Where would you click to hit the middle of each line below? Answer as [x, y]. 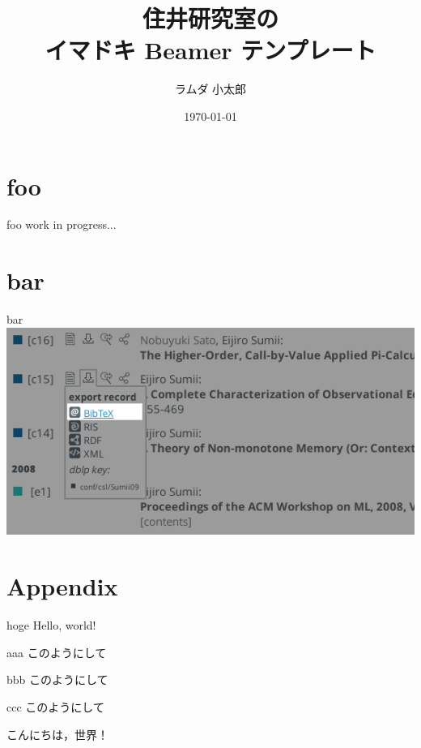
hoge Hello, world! [51, 625]
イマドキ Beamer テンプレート [210, 50]
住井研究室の [210, 18]
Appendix [62, 586]
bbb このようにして [57, 679]
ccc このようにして [55, 706]
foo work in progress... [62, 224]
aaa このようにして [57, 652]
